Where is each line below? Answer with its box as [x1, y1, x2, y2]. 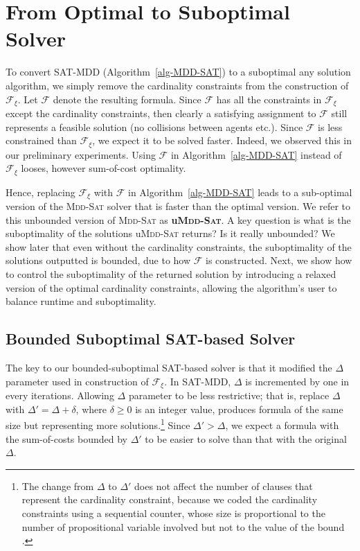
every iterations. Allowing [6, 388, 114, 403]
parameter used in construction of [6, 374, 149, 388]
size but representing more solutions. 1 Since [6, 416, 190, 432]
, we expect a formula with [225, 417, 339, 432]
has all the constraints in [216, 91, 322, 106]
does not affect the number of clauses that [134, 478, 313, 493]
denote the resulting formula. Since [53, 91, 201, 106]
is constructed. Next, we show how [206, 253, 352, 268]
